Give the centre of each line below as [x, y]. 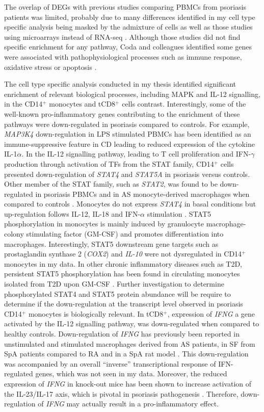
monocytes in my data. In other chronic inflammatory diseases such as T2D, [123, 263]
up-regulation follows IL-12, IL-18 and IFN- [72, 213]
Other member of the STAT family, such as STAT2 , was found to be [111, 184]
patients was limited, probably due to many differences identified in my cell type [130, 17]
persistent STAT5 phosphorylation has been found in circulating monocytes [122, 274]
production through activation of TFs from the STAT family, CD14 [109, 163]
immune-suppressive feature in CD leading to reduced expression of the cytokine [129, 144]
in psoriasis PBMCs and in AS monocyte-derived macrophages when [142, 194]
